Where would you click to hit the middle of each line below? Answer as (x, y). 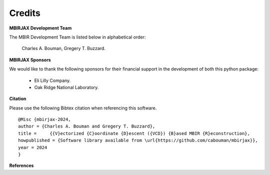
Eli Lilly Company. (52, 80)
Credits (25, 13)
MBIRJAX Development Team (40, 28)
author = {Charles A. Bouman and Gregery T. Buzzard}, (87, 126)
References (21, 165)
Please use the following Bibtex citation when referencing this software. (83, 108)
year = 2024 (33, 147)
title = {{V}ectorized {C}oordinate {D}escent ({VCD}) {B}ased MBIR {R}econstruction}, (134, 133)
